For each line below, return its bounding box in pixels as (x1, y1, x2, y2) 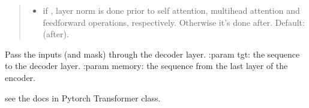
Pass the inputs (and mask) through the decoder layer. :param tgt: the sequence (5, 47, 300, 60)
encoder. (5, 71, 35, 83)
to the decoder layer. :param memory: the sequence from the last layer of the (5, 59, 288, 72)
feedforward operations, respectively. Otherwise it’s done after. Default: (43, 16, 305, 28)
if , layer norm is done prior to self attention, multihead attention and (43, 4, 300, 16)
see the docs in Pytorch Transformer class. (5, 91, 161, 104)
